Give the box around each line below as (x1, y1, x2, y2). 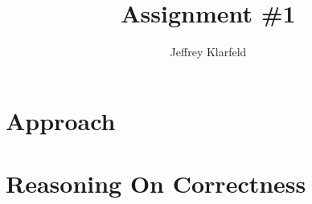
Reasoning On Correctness (6, 167, 306, 200)
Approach (6, 104, 116, 137)
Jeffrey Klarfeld (170, 43, 247, 60)
